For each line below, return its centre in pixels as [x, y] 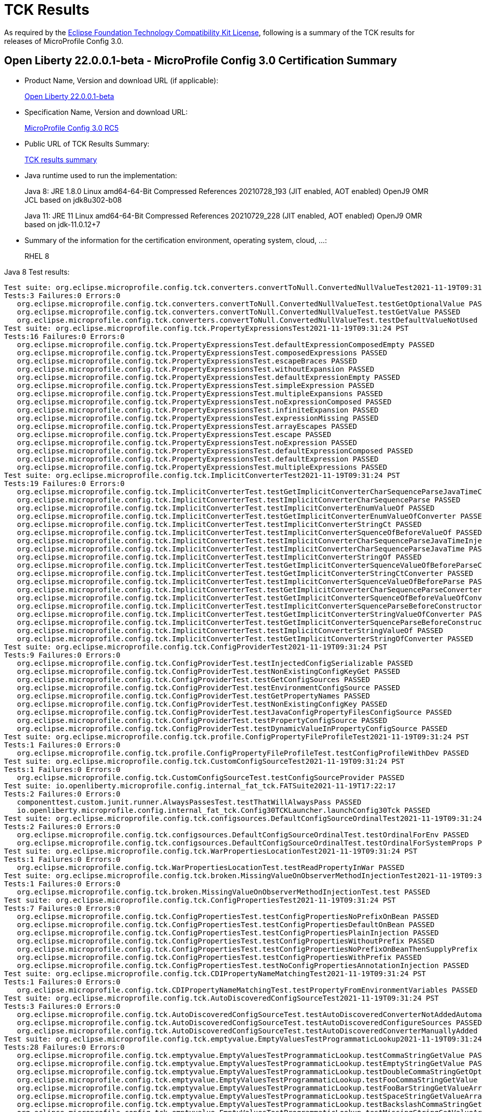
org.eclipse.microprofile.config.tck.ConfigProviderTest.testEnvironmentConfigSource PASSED [209, 687]
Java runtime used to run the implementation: [101, 175]
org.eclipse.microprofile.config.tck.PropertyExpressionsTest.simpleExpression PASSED [196, 385]
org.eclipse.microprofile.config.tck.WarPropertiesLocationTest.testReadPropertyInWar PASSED [211, 867]
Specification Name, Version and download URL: [106, 112]
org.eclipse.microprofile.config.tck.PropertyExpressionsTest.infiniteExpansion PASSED [198, 410]
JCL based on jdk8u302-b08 [73, 200]
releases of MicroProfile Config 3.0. [64, 41]
